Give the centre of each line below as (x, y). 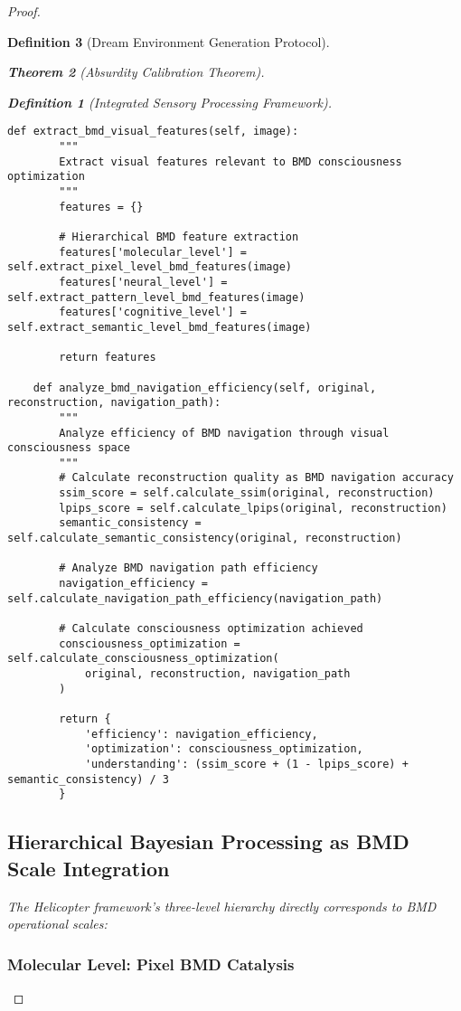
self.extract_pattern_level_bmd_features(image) (156, 297)
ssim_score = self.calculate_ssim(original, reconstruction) (247, 493)
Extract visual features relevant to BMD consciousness (230, 161)
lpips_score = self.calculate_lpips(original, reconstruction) (253, 508)
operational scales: (57, 924)
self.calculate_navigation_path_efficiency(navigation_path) (195, 598)
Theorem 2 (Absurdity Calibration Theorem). (136, 72)
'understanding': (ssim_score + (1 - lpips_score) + (246, 764)
